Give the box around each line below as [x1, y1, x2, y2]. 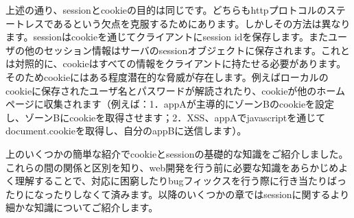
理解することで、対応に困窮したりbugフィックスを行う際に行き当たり [14, 173, 327, 188]
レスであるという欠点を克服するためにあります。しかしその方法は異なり [24, 16, 351, 30]
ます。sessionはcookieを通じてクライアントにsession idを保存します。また [5, 29, 328, 44]
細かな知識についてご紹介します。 [5, 200, 158, 215]
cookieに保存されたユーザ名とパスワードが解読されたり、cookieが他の [5, 83, 317, 97]
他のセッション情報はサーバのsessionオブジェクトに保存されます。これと [24, 43, 350, 57]
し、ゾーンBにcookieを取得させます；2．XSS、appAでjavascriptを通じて [5, 110, 326, 124]
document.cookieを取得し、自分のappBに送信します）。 [5, 123, 247, 138]
